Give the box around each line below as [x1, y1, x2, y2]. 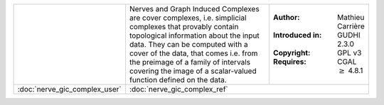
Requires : [272, 57, 307, 67]
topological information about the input [129, 31, 260, 40]
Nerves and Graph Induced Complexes [129, 4, 260, 13]
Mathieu [336, 12, 365, 22]
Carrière [336, 21, 366, 31]
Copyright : [272, 48, 311, 57]
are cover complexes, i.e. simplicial [129, 13, 247, 23]
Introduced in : [272, 30, 322, 40]
